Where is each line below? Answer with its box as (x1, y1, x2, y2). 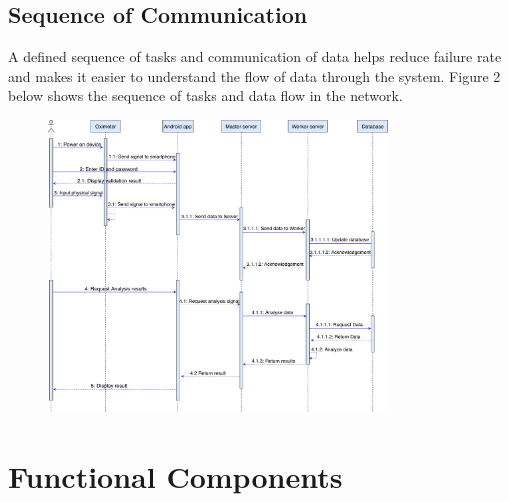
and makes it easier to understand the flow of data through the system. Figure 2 (8, 65, 501, 86)
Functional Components (8, 456, 343, 497)
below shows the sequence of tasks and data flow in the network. (8, 85, 403, 106)
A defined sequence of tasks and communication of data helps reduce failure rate (8, 46, 502, 67)
